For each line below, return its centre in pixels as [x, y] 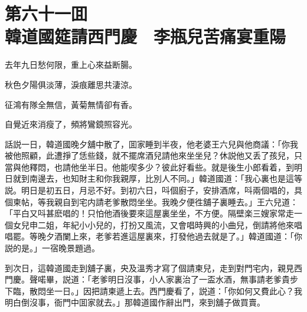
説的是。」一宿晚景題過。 [52, 248]
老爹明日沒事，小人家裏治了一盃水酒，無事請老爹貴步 [195, 279]
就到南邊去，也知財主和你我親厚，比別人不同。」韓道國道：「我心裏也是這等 [157, 178]
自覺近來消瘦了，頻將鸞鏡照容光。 [71, 124]
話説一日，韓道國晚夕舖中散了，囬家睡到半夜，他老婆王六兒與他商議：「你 [147, 144]
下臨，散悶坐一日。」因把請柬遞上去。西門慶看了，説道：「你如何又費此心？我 [153, 290]
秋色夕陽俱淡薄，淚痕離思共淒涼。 [71, 84]
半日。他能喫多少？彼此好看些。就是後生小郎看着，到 [190, 167]
